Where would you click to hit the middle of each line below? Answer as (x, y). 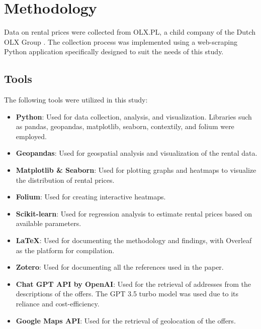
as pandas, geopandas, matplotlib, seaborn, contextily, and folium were (125, 126)
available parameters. (49, 223)
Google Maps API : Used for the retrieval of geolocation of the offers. (126, 320)
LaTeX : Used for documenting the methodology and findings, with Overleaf (134, 240)
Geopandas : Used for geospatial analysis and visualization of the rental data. (137, 153)
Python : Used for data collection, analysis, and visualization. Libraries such (134, 116)
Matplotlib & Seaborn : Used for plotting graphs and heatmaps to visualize (136, 170)
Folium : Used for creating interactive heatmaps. (91, 197)
